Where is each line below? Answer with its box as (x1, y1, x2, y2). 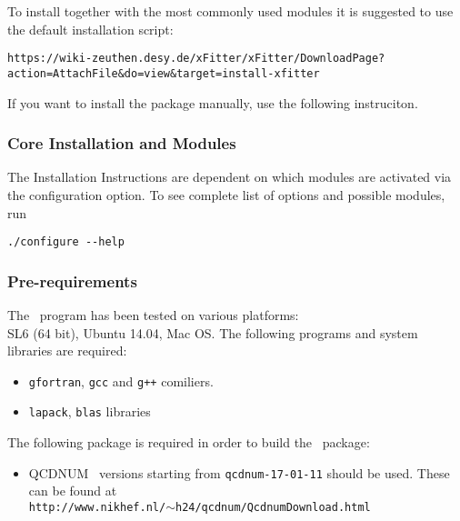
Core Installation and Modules (7, 132, 236, 155)
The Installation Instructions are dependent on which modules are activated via (7, 167, 452, 186)
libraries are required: (7, 341, 127, 360)
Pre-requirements (7, 269, 137, 292)
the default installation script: (7, 19, 174, 38)
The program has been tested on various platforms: (7, 305, 299, 324)
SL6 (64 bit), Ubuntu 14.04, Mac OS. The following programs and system (7, 323, 418, 342)
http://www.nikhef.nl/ (28, 500, 166, 514)
